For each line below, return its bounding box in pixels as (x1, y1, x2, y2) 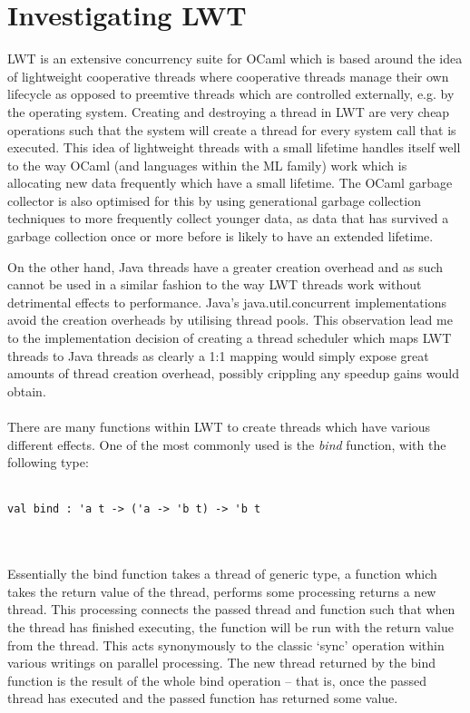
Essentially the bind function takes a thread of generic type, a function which (7, 564, 437, 583)
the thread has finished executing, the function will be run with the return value (7, 618, 454, 636)
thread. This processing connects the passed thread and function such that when (7, 600, 455, 619)
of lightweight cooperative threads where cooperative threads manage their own (7, 66, 449, 85)
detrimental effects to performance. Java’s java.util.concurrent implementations (7, 292, 446, 311)
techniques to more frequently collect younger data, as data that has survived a (7, 209, 449, 228)
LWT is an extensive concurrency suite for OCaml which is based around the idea (7, 49, 463, 68)
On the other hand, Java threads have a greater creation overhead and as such (7, 257, 444, 276)
